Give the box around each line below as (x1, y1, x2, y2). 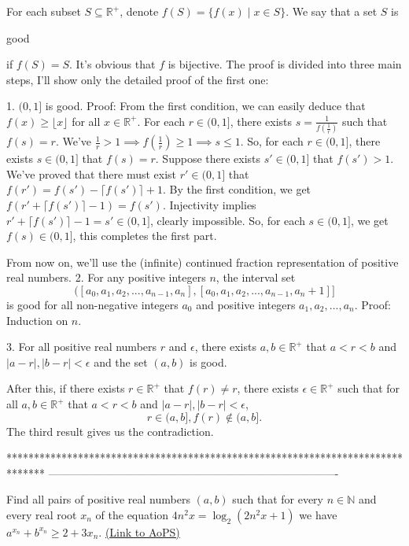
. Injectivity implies (162, 197, 256, 213)
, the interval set (216, 269, 296, 286)
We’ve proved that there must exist (6, 165, 177, 182)
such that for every (232, 491, 324, 507)
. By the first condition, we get (162, 181, 311, 197)
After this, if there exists (6, 380, 125, 397)
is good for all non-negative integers (6, 297, 179, 313)
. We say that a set (286, 3, 378, 19)
